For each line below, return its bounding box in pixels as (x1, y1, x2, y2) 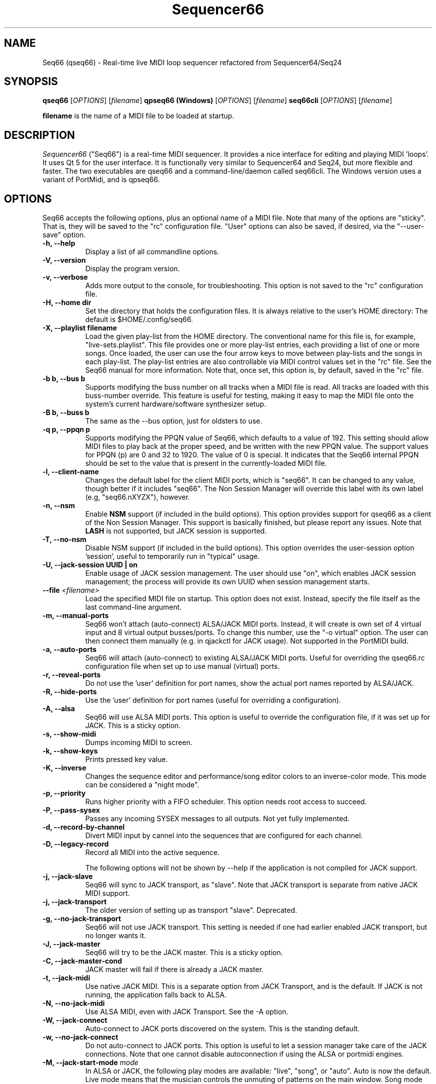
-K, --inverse (42, 763, 87, 772)
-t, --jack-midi (42, 974, 90, 982)
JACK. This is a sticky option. (85, 721, 181, 730)
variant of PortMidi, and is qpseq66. (42, 175, 160, 184)
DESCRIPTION (4, 128, 75, 141)
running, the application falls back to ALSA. (85, 990, 227, 999)
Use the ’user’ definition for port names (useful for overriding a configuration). (85, 696, 341, 705)
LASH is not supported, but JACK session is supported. (85, 527, 267, 536)
